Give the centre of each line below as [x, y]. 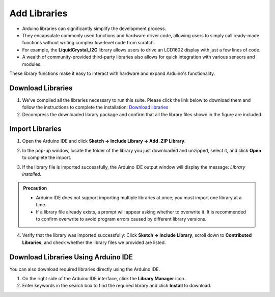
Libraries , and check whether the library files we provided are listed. [94, 242]
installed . [32, 174]
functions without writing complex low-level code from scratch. [89, 43]
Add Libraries [39, 13]
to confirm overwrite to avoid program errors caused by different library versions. [121, 219]
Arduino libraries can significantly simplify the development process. [94, 29]
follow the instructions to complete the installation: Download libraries [95, 107]
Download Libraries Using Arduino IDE [71, 257]
